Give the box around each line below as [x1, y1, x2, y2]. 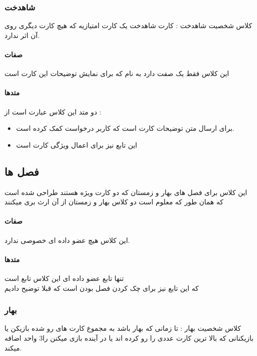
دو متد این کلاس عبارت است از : [4, 106, 101, 117]
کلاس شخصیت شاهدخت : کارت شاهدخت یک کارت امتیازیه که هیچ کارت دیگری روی [4, 20, 252, 31]
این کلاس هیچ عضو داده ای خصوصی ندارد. [4, 235, 130, 245]
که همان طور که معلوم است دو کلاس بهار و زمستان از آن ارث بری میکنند [4, 197, 223, 207]
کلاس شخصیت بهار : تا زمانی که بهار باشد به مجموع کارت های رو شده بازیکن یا [4, 323, 241, 333]
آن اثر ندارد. [4, 30, 40, 40]
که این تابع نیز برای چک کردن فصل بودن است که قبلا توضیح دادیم [4, 282, 199, 293]
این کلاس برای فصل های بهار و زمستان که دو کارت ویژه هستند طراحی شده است [4, 187, 247, 197]
